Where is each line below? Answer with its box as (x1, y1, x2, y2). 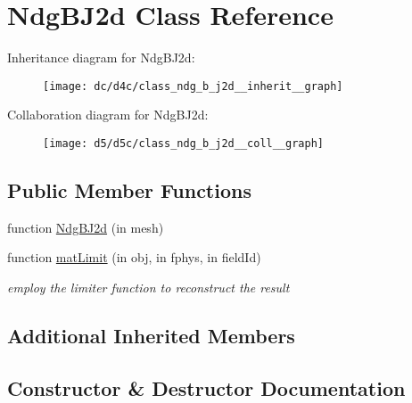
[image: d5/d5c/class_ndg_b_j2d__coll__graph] (43, 136, 324, 150)
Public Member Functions (7, 177, 251, 204)
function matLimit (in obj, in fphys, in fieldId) (7, 248, 261, 267)
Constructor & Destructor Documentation (7, 374, 406, 401)
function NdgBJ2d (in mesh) (7, 218, 164, 236)
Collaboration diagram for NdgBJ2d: (7, 105, 209, 124)
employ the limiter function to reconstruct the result (7, 278, 290, 297)
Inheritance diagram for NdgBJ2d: (7, 48, 195, 67)
